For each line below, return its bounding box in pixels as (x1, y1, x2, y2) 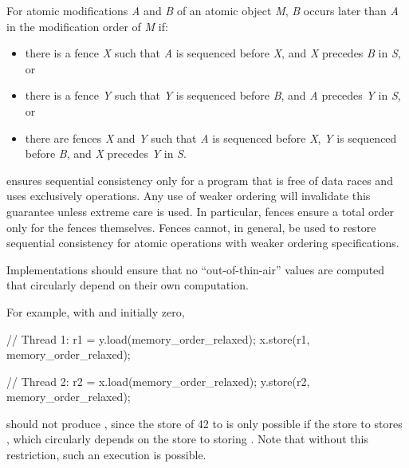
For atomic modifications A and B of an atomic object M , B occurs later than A (6, 2, 399, 18)
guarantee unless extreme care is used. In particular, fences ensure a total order (6, 203, 395, 219)
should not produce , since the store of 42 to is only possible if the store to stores (6, 415, 403, 431)
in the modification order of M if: (6, 18, 168, 34)
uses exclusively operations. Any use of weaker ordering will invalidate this (6, 187, 371, 204)
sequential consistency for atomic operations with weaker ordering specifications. (6, 234, 399, 251)
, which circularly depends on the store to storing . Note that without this (6, 431, 368, 447)
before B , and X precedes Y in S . (25, 145, 187, 162)
